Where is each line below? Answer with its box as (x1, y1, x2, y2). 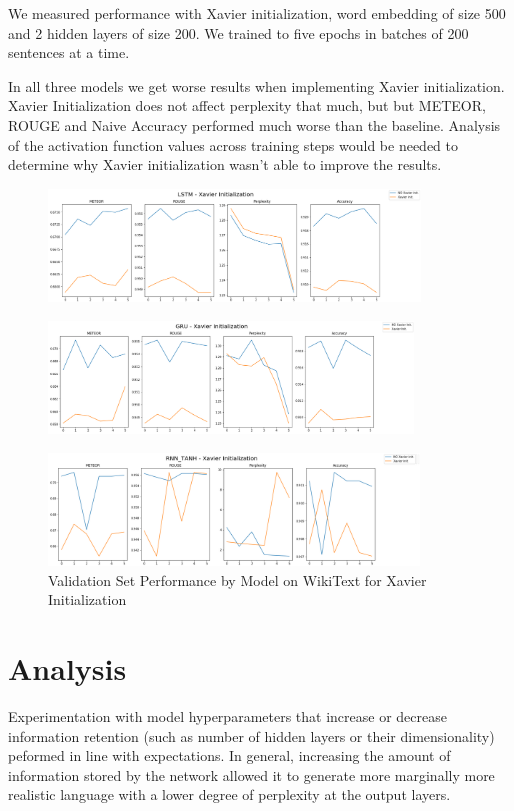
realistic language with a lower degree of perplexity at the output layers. (8, 784, 451, 805)
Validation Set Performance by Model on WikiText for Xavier (48, 569, 427, 590)
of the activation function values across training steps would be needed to (8, 134, 459, 155)
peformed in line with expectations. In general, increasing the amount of (8, 745, 451, 766)
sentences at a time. (8, 42, 130, 63)
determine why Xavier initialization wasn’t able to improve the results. (8, 154, 442, 175)
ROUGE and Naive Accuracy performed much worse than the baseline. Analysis (8, 114, 501, 135)
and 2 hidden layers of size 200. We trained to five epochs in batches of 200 (8, 22, 469, 43)
